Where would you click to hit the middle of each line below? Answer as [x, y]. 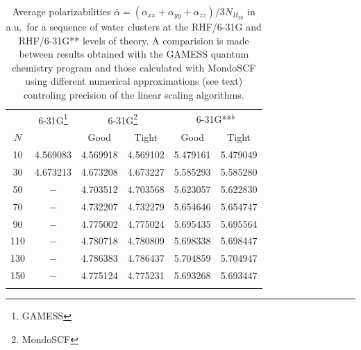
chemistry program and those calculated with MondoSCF [134, 67]
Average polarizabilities [61, 11]
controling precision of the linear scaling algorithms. [134, 94]
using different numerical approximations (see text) [134, 81]
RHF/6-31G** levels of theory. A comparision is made [134, 40]
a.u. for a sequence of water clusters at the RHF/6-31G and [134, 26]
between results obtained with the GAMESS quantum [134, 54]
